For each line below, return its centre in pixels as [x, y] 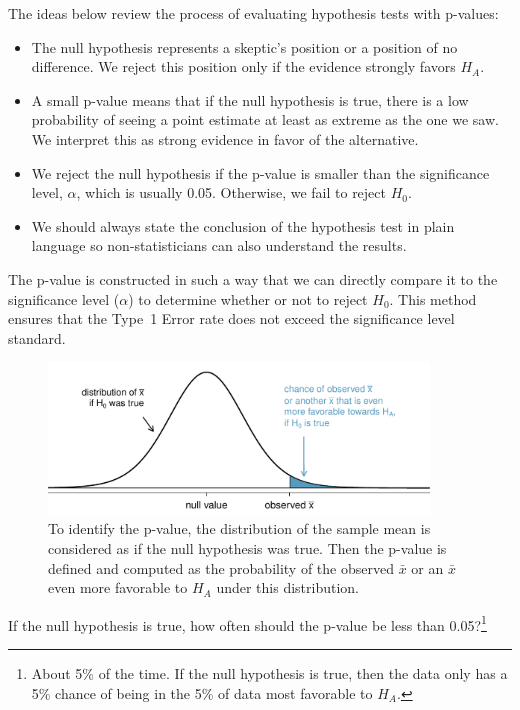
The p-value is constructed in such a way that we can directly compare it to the [253, 278]
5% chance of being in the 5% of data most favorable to [202, 692]
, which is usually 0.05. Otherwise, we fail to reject [231, 192]
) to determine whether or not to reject [248, 298]
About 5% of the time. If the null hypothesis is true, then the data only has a [269, 672]
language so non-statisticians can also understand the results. [219, 245]
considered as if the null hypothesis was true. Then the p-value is [247, 547]
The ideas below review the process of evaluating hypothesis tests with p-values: [253, 13]
